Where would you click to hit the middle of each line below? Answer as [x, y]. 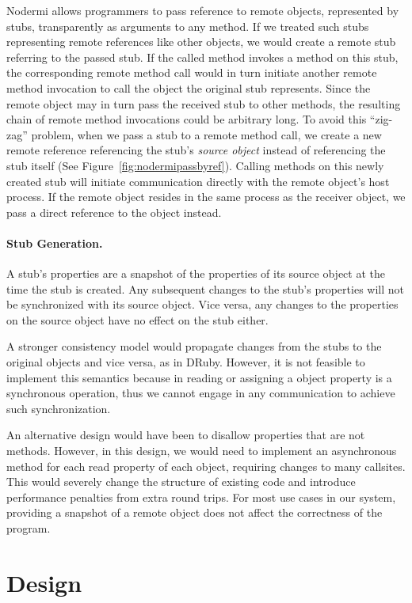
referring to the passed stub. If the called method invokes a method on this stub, [202, 57]
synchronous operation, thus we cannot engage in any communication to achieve [201, 393]
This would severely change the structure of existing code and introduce [181, 482]
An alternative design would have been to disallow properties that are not [186, 435]
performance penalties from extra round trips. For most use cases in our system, [201, 497]
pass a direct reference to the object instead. [114, 212]
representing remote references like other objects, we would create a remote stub [201, 42]
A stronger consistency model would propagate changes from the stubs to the [194, 346]
